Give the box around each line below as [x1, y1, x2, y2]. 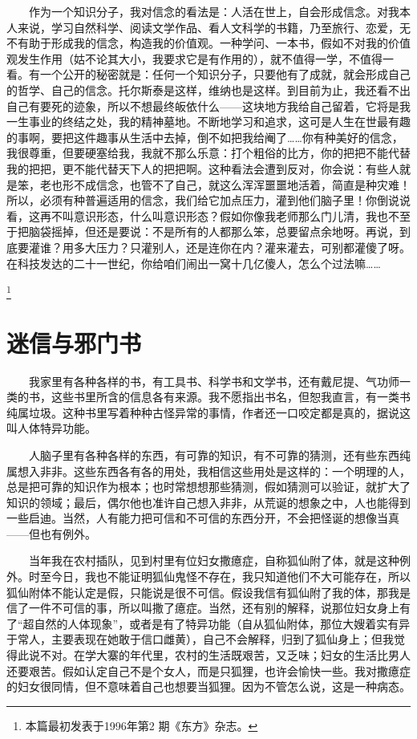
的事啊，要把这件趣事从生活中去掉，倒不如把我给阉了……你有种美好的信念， [6, 128, 403, 145]
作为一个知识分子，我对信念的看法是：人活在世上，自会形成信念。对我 [28, 3, 399, 19]
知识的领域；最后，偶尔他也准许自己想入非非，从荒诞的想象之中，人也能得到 [6, 493, 411, 510]
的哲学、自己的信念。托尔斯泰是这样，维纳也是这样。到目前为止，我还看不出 [6, 81, 411, 98]
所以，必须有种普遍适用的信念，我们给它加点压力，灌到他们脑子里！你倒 [6, 192, 388, 209]
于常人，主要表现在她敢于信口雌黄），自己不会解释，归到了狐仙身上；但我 [6, 631, 394, 648]
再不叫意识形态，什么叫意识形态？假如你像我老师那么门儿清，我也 [39, 207, 388, 224]
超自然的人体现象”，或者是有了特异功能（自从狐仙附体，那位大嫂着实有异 [22, 615, 411, 631]
